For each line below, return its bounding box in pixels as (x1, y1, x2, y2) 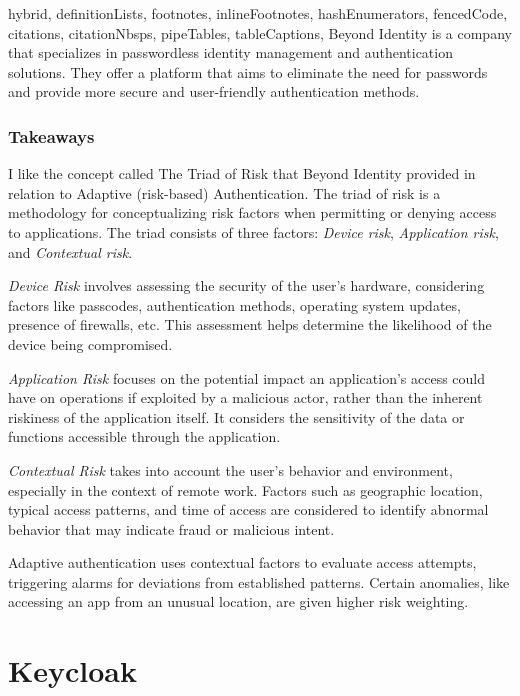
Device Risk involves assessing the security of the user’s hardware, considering (8, 275, 485, 296)
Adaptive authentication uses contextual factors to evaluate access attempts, (8, 552, 477, 573)
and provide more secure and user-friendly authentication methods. (8, 81, 420, 102)
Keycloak (8, 650, 137, 691)
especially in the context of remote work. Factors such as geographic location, (8, 479, 483, 500)
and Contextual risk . (8, 241, 133, 262)
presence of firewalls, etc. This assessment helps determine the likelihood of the (8, 314, 492, 335)
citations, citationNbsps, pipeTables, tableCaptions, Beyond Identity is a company (8, 22, 512, 43)
